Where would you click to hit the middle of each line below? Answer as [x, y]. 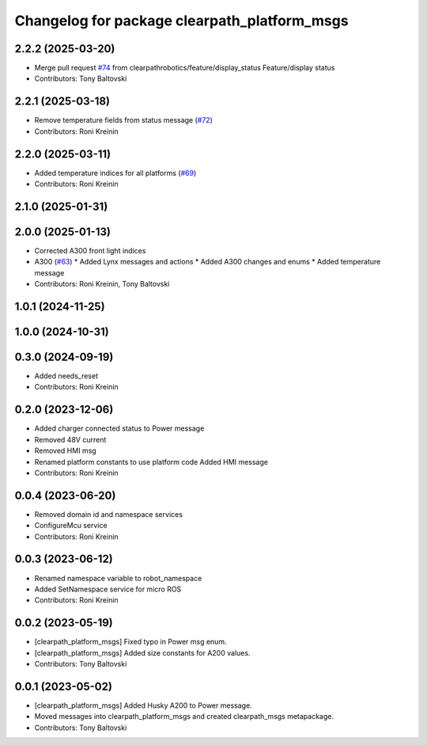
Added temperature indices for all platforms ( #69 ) [115, 173]
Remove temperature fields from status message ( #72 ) [123, 120]
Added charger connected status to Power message [119, 428]
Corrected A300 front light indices [90, 250]
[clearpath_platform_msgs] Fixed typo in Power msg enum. [130, 642]
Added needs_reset [66, 376]
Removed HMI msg [65, 450]
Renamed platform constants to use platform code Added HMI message [151, 462]
